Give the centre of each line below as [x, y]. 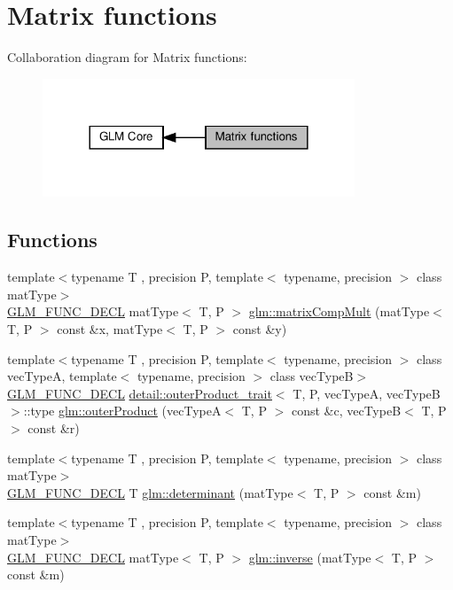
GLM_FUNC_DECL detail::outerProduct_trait [140, 393]
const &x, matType [110, 329]
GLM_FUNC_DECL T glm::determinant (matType [150, 492]
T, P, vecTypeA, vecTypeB [367, 393]
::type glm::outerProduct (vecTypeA [122, 411]
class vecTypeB [312, 376]
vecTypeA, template [62, 376]
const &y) [260, 329]
